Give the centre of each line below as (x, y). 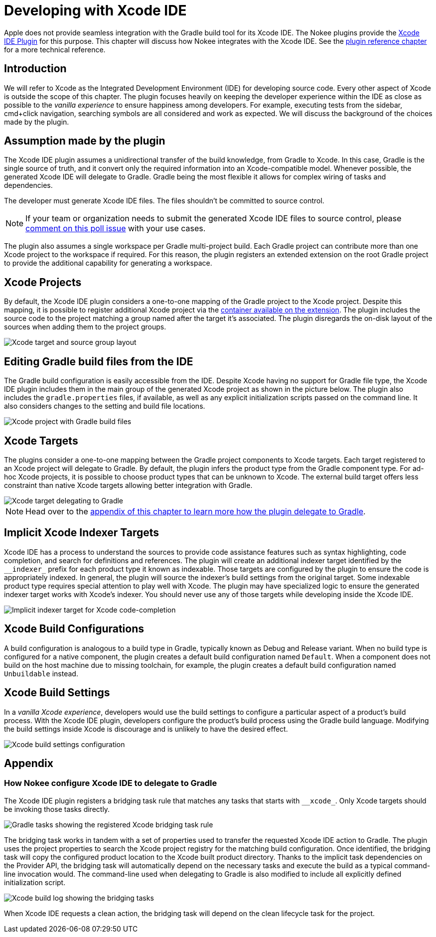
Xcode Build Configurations (74, 629)
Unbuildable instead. (41, 673)
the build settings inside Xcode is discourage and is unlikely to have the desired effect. (146, 729)
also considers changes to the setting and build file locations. (105, 406)
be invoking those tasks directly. (57, 809)
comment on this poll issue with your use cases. (116, 229)
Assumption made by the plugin (85, 141)
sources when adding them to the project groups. (85, 327)
